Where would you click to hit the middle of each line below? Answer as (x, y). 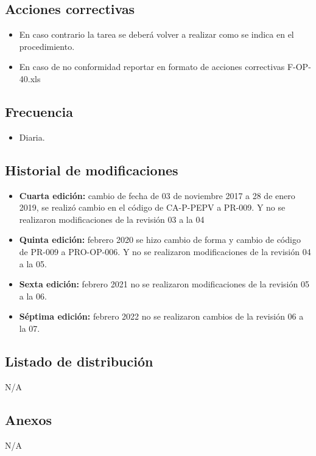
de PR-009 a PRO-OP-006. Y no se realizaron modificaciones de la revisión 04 (165, 251)
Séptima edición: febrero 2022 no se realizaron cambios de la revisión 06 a (161, 316)
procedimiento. (47, 46)
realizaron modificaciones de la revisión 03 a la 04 (112, 219)
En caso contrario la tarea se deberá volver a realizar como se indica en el (156, 34)
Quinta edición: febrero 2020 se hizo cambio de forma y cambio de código (160, 240)
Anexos (29, 419)
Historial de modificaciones (92, 170)
